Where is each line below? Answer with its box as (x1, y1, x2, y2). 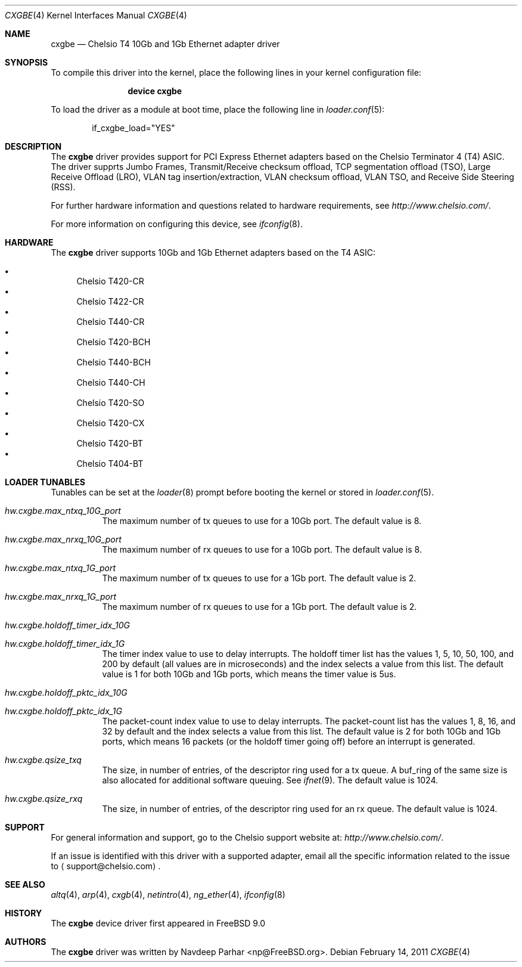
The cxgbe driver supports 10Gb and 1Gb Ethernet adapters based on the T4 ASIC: (51, 247, 376, 258)
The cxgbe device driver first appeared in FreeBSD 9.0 (51, 918, 266, 928)
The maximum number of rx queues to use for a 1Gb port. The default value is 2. (102, 602, 417, 612)
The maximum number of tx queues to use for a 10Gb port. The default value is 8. (102, 516, 422, 526)
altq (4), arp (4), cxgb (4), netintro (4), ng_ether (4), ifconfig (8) (51, 889, 285, 900)
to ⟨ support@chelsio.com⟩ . (51, 861, 161, 871)
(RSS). (51, 182, 76, 192)
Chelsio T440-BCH (76, 357, 151, 367)
